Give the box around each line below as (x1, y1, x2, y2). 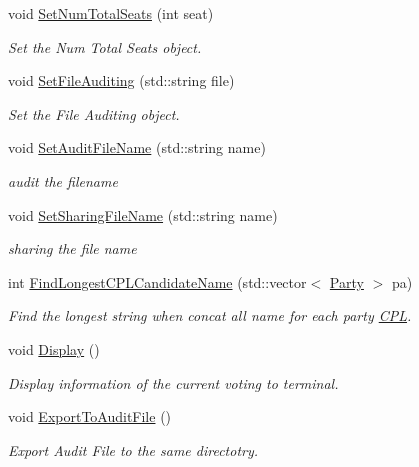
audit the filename (8, 170, 118, 191)
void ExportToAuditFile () (8, 406, 172, 427)
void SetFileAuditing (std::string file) (8, 70, 235, 91)
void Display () (8, 338, 100, 359)
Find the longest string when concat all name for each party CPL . (8, 305, 412, 326)
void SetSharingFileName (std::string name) (8, 204, 278, 225)
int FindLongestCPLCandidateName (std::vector (8, 271, 307, 292)
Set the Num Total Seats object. (8, 36, 202, 57)
